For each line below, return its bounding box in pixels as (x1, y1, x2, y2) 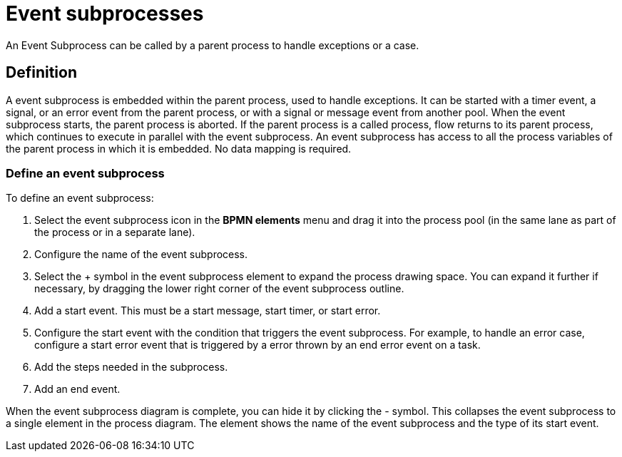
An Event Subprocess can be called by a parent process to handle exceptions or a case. (6, 38, 419, 51)
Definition (6, 63, 77, 82)
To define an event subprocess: (6, 192, 154, 205)
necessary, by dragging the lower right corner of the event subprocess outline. (34, 282, 404, 295)
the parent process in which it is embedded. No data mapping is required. (6, 142, 352, 155)
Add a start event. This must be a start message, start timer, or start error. (34, 304, 381, 317)
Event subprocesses (6, 1, 204, 26)
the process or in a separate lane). (34, 226, 195, 239)
